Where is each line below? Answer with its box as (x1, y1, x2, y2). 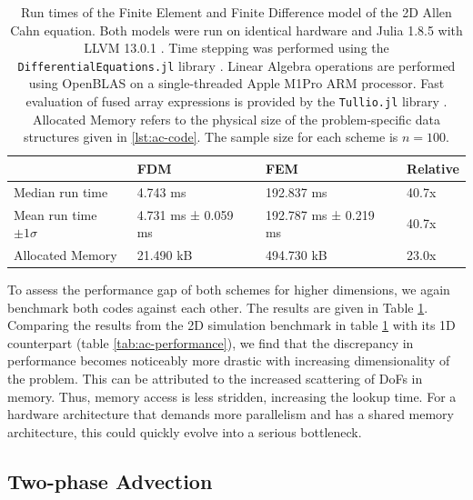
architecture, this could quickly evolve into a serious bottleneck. (7, 422, 362, 441)
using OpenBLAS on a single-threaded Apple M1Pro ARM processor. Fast (28, 74, 445, 93)
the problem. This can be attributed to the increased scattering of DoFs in (7, 369, 423, 388)
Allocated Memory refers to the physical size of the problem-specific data (32, 109, 441, 128)
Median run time (14, 182, 108, 201)
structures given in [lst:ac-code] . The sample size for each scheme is (24, 127, 398, 146)
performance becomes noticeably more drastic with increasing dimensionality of (7, 351, 450, 370)
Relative (407, 158, 459, 177)
